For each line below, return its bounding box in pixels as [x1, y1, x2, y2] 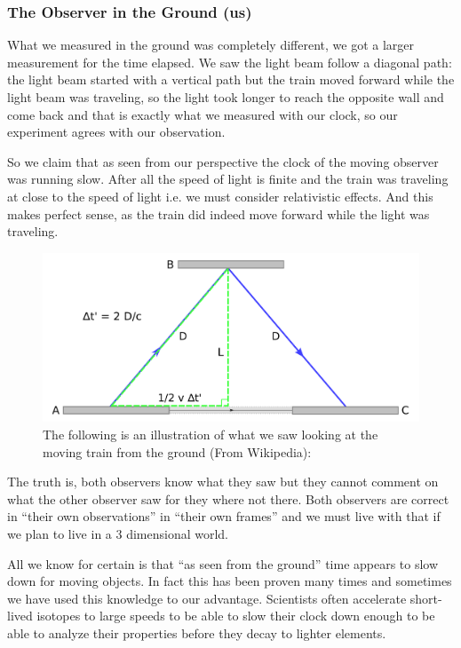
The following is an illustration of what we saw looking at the [43, 424, 378, 443]
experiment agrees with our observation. [7, 122, 226, 141]
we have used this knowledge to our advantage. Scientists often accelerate [7, 589, 407, 607]
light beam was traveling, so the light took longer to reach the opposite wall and [7, 88, 444, 106]
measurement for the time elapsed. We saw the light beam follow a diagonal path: [7, 52, 452, 71]
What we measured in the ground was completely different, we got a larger [7, 36, 415, 54]
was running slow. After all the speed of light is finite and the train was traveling [7, 170, 449, 188]
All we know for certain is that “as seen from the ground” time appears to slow [7, 554, 439, 573]
